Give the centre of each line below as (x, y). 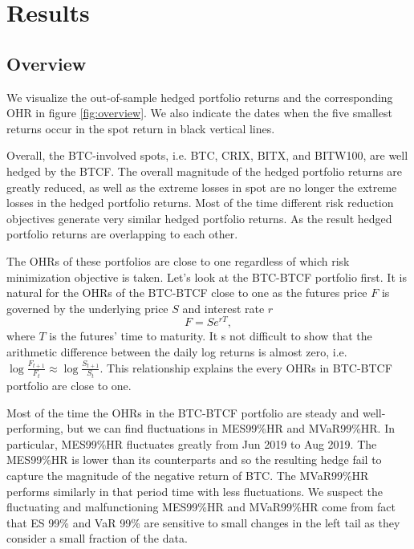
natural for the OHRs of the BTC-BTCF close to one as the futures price (187, 293)
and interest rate (223, 308)
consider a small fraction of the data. (97, 538)
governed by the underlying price (87, 308)
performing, (35, 428)
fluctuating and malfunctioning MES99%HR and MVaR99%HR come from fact (201, 507)
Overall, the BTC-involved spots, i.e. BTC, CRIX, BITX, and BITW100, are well (207, 155)
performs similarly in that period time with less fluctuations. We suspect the (195, 491)
